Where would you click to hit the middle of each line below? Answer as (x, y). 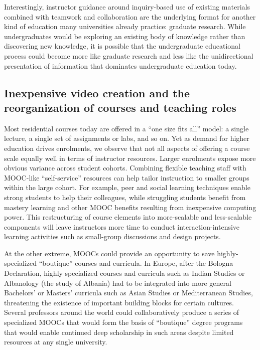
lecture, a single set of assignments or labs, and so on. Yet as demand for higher (127, 138)
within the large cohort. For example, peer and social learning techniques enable (127, 187)
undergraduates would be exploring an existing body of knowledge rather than (125, 36)
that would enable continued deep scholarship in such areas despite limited (119, 332)
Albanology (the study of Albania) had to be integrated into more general (118, 283)
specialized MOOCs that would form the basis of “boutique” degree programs (123, 322)
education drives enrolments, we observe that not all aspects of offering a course (127, 148)
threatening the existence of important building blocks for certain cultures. (119, 302)
